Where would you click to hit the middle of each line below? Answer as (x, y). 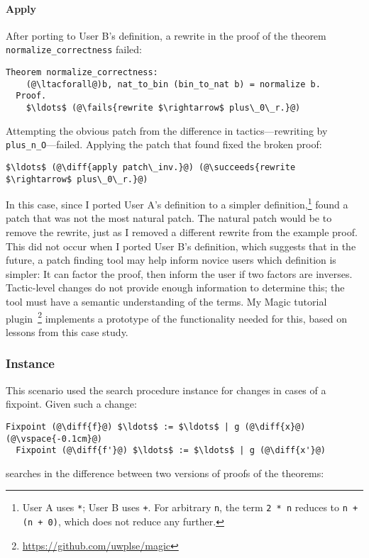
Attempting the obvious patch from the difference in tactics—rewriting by (167, 130)
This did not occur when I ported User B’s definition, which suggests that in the (181, 246)
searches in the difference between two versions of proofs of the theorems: (165, 473)
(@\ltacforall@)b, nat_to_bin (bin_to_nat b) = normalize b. (173, 84)
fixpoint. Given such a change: (71, 404)
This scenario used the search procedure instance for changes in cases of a (166, 390)
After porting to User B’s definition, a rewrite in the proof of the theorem (166, 35)
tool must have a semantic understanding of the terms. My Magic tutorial (166, 302)
